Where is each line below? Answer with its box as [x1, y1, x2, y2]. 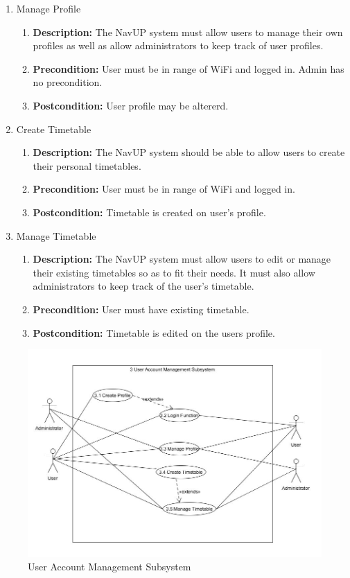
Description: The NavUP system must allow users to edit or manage [33, 252, 331, 266]
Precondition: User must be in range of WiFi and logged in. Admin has [33, 61, 344, 76]
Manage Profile [16, 1, 81, 15]
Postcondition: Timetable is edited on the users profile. [33, 325, 275, 340]
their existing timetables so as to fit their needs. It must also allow [33, 265, 315, 279]
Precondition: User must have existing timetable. [33, 301, 250, 316]
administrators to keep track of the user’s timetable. [33, 279, 254, 293]
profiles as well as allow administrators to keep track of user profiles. [33, 38, 324, 53]
